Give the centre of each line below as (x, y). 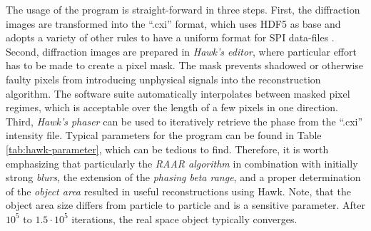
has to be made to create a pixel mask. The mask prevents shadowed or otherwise (185, 65)
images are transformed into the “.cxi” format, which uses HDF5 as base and (173, 23)
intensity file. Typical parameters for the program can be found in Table (164, 135)
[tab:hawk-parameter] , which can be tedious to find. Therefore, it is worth (167, 149)
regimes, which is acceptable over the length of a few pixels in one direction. (172, 107)
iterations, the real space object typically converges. (184, 219)
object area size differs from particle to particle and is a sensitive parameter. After (185, 205)
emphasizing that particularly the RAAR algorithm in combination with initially (182, 163)
